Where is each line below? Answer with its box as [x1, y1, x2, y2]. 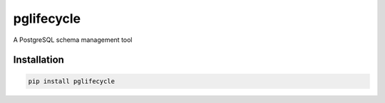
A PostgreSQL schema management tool [13, 36, 133, 44]
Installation [13, 54, 64, 66]
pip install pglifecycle [28, 77, 115, 85]
